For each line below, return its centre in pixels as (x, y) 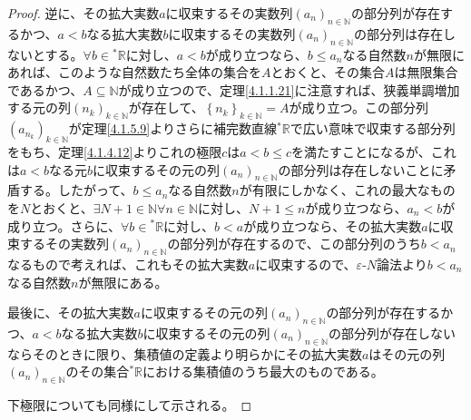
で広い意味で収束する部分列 (373, 128)
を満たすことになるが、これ (374, 151)
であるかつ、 (45, 89)
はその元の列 (407, 353)
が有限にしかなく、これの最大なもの (347, 190)
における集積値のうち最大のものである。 (263, 371)
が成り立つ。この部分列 (358, 107)
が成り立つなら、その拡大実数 (333, 225)
